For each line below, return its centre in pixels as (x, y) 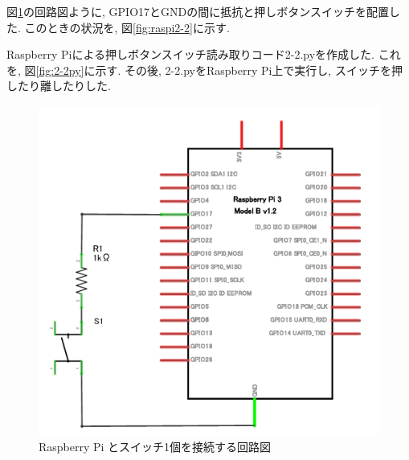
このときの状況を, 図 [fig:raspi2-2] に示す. (127, 27)
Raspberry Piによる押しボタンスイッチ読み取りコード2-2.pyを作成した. (190, 54)
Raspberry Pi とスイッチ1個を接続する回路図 (155, 446)
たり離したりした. (64, 86)
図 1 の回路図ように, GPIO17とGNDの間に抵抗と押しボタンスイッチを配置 (198, 11)
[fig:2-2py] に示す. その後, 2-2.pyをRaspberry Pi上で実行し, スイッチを (213, 70)
